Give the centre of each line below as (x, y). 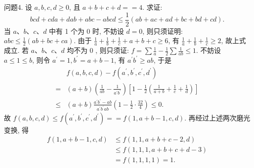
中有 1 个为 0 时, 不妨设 (87, 31)
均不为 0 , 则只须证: (98, 50)
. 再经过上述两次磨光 (217, 117)
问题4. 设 (18, 7)
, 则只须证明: (162, 31)
